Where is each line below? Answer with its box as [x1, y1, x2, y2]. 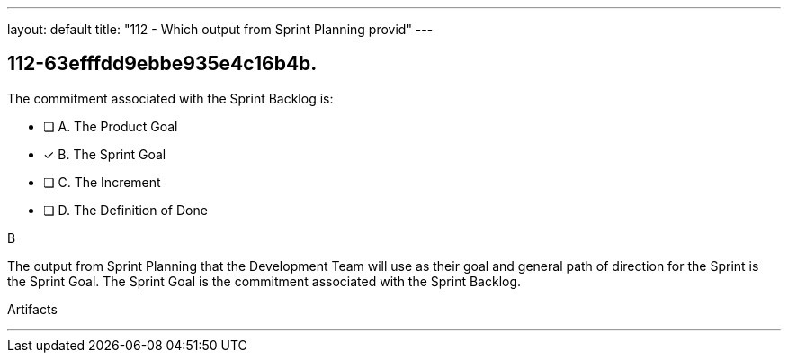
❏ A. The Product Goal [43, 118, 178, 134]
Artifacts [7, 301, 58, 317]
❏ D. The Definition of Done [43, 202, 208, 218]
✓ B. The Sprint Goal [43, 146, 166, 162]
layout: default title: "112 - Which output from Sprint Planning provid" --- [7, 22, 434, 37]
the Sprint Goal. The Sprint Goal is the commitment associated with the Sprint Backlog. [7, 273, 522, 289]
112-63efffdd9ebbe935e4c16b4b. [7, 52, 318, 76]
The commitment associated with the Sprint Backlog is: [7, 90, 334, 106]
